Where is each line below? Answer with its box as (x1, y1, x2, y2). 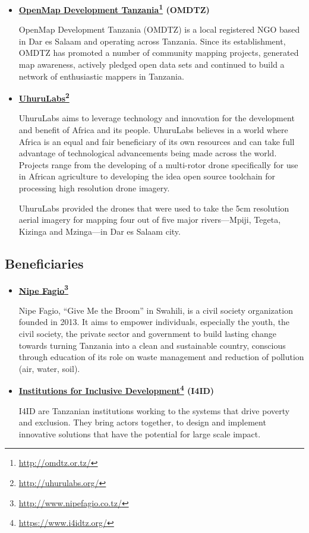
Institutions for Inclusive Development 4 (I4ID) (18, 383, 215, 397)
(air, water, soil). (18, 362, 80, 374)
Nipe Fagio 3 (18, 282, 68, 297)
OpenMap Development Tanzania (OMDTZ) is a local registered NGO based (18, 23, 300, 36)
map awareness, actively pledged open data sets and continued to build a (18, 58, 285, 71)
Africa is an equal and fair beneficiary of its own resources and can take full (18, 135, 295, 147)
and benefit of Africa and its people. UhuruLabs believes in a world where (18, 124, 288, 136)
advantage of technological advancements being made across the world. (18, 147, 277, 159)
